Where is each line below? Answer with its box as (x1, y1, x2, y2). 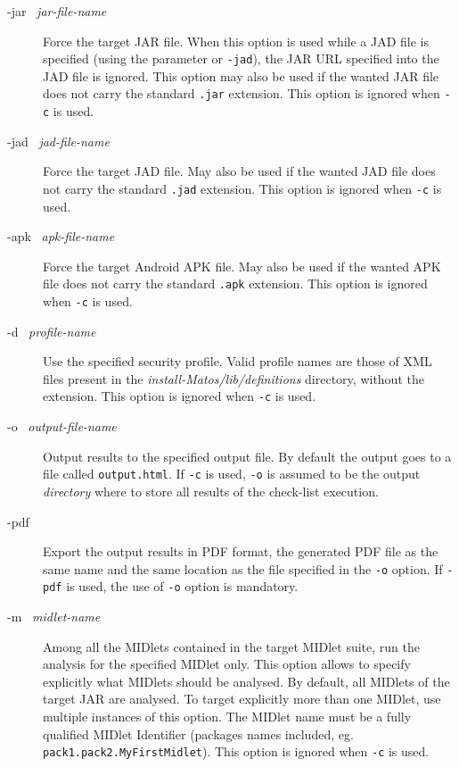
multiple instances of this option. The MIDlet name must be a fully (43, 707, 412, 726)
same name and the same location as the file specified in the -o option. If (43, 559, 443, 578)
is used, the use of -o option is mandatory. (66, 577, 299, 596)
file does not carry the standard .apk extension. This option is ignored (43, 274, 428, 293)
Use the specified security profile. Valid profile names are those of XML (43, 352, 432, 371)
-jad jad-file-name (7, 131, 110, 150)
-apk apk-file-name (7, 227, 115, 246)
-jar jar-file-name (7, 2, 107, 20)
